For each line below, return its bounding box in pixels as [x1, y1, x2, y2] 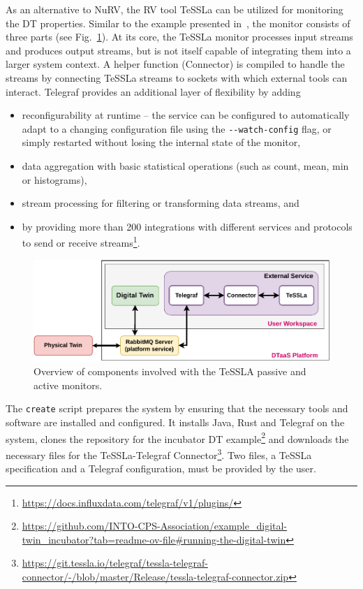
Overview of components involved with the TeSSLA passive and [34, 364, 306, 379]
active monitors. [34, 377, 103, 392]
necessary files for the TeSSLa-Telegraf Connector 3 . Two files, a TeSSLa [6, 445, 312, 462]
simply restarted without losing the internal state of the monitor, [22, 135, 301, 150]
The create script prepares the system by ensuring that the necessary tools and [6, 401, 348, 416]
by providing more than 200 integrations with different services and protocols [22, 219, 353, 233]
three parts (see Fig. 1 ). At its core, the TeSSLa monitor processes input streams [6, 29, 353, 44]
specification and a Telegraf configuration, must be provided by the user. [6, 461, 316, 476]
